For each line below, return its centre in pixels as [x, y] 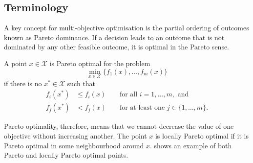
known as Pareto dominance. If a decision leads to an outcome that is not [114, 37]
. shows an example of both [191, 145]
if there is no [23, 83]
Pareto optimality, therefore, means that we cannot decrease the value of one [119, 126]
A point [16, 63]
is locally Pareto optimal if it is [202, 136]
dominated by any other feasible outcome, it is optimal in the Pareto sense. [117, 47]
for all [128, 95]
